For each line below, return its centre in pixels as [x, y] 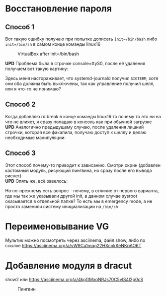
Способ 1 [20, 27]
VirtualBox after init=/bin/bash [48, 54]
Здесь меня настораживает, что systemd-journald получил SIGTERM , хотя [82, 78]
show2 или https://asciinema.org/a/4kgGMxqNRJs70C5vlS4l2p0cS [74, 279]
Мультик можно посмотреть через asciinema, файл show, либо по [75, 240]
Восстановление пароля [58, 9]
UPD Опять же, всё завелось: [37, 181]
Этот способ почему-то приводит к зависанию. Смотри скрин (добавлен [83, 165]
